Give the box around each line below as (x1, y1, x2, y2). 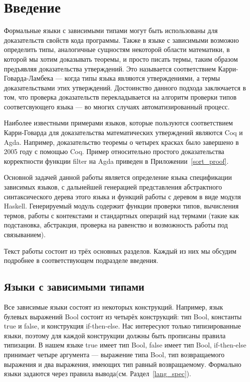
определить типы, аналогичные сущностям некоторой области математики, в (4, 44, 230, 54)
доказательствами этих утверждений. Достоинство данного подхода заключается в (4, 82, 246, 92)
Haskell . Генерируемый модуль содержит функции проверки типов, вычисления (4, 201, 239, 211)
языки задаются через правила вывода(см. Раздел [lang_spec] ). (4, 368, 191, 379)
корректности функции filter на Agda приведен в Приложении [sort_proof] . (4, 156, 229, 166)
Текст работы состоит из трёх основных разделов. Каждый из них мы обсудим (4, 245, 236, 256)
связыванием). (4, 229, 46, 239)
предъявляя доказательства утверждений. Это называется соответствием (4, 63, 216, 73)
